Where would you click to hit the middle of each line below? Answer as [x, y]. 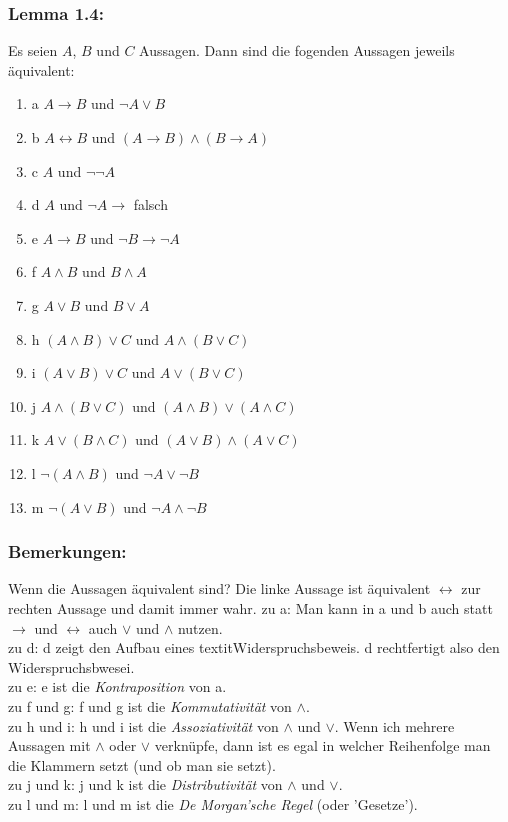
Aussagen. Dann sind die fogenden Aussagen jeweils [297, 50]
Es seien [33, 50]
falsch [150, 204]
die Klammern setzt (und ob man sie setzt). [142, 764]
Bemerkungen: [67, 551]
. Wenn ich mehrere [394, 725]
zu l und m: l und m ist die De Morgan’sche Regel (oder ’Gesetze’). [213, 803]
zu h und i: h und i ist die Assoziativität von [143, 725]
